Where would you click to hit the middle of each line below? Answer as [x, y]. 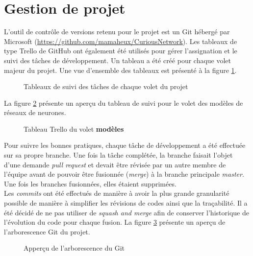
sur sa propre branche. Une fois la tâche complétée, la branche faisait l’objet [118, 155]
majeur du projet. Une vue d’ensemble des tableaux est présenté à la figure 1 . [120, 70]
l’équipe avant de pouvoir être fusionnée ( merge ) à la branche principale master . [124, 174]
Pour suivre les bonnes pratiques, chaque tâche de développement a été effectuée [125, 145]
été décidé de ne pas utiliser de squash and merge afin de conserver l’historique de [126, 212]
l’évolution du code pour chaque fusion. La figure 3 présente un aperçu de [115, 222]
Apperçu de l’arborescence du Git [74, 248]
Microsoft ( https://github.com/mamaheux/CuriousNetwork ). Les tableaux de [121, 41]
